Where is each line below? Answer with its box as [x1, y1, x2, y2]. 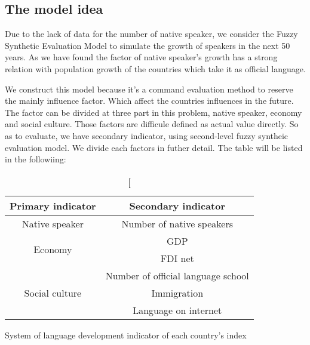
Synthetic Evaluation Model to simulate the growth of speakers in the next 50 [5, 39, 290, 51]
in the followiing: [5, 153, 66, 165]
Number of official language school [105, 268, 249, 282]
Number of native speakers [121, 216, 233, 230]
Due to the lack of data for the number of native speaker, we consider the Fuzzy [5, 27, 298, 40]
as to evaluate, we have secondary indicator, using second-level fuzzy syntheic [5, 129, 288, 141]
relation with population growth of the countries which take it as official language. [5, 62, 306, 75]
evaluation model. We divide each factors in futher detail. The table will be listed [5, 141, 303, 153]
